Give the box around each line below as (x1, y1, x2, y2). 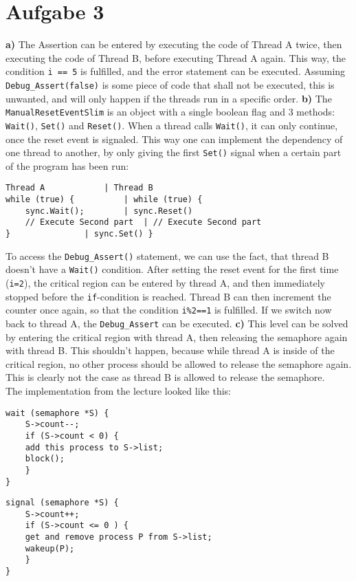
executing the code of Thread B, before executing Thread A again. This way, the (5, 50, 346, 65)
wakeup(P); (25, 543, 75, 553)
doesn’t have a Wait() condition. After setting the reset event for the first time (5, 262, 339, 276)
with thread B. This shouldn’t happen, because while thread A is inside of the (5, 343, 335, 358)
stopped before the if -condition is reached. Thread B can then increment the (5, 289, 331, 303)
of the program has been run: (5, 158, 129, 173)
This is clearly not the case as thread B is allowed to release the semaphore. (5, 370, 325, 384)
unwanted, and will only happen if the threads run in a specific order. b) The (5, 91, 332, 105)
